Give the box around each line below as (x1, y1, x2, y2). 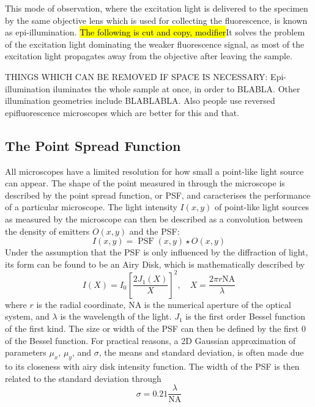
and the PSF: (129, 224, 180, 237)
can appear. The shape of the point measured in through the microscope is (5, 177, 285, 189)
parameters (5, 346, 46, 359)
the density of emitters (5, 224, 90, 237)
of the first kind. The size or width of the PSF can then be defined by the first (5, 321, 299, 334)
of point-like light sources (214, 200, 309, 213)
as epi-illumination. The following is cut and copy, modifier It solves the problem (5, 26, 305, 38)
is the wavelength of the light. (60, 310, 172, 323)
